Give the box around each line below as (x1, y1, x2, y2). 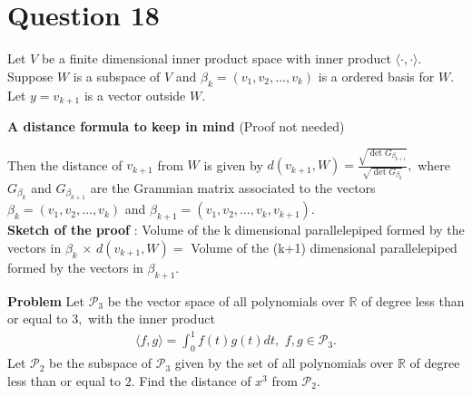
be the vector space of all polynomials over (107, 291, 345, 310)
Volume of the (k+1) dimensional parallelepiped (191, 237, 457, 256)
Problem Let (7, 291, 84, 310)
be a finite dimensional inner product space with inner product (41, 49, 391, 68)
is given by (203, 155, 263, 174)
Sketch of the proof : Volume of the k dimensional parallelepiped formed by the (7, 220, 465, 239)
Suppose (7, 66, 54, 85)
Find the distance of (139, 371, 251, 390)
